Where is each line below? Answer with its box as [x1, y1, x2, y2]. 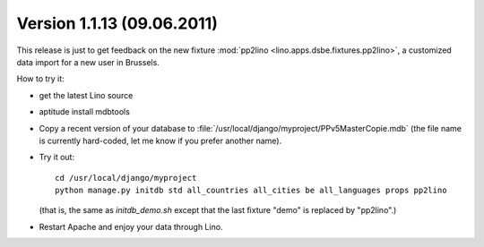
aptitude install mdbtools [39, 106, 130, 117]
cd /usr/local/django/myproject [55, 173, 197, 183]
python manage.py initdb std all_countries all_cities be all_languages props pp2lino [55, 185, 447, 196]
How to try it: [16, 73, 65, 84]
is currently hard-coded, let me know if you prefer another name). [39, 135, 282, 146]
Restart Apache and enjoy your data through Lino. [39, 221, 223, 232]
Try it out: [39, 152, 75, 163]
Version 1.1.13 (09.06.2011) [16, 13, 219, 33]
